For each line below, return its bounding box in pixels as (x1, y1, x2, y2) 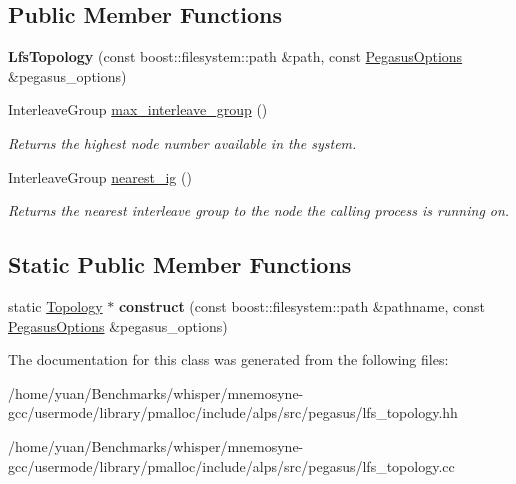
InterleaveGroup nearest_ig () (8, 166, 192, 187)
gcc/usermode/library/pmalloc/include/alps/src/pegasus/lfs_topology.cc (8, 455, 455, 476)
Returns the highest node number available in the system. (8, 132, 357, 153)
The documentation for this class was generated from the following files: (8, 349, 449, 370)
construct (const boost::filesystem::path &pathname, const (118, 295, 485, 316)
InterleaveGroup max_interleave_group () (8, 99, 268, 120)
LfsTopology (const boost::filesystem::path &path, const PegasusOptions (8, 46, 463, 67)
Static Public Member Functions (8, 249, 352, 280)
